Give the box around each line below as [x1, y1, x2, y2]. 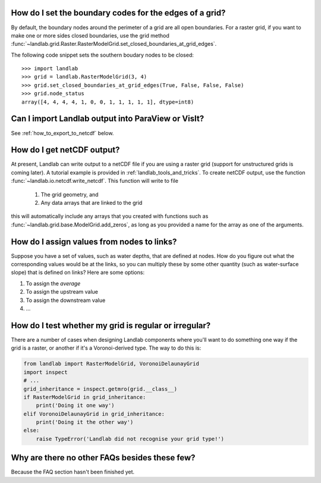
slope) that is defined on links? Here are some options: [11, 269, 145, 276]
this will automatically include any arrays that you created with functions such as [11, 213, 209, 220]
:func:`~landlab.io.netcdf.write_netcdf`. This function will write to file [11, 177, 178, 185]
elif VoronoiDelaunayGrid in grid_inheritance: [23, 410, 165, 417]
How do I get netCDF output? [11, 145, 120, 155]
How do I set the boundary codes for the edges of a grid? [11, 8, 226, 18]
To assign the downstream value [26, 297, 106, 304]
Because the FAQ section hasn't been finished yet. [11, 468, 135, 476]
